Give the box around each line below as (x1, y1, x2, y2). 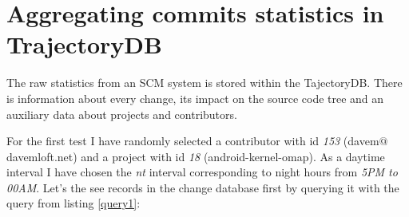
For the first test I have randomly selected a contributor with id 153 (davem (6, 132, 379, 149)
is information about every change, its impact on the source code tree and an (6, 89, 384, 106)
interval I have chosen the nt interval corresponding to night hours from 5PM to (6, 164, 398, 180)
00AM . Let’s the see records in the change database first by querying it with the (6, 179, 399, 195)
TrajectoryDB (6, 28, 162, 61)
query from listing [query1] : (6, 195, 141, 211)
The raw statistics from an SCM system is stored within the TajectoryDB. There (6, 74, 403, 91)
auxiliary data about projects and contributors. (6, 105, 237, 122)
